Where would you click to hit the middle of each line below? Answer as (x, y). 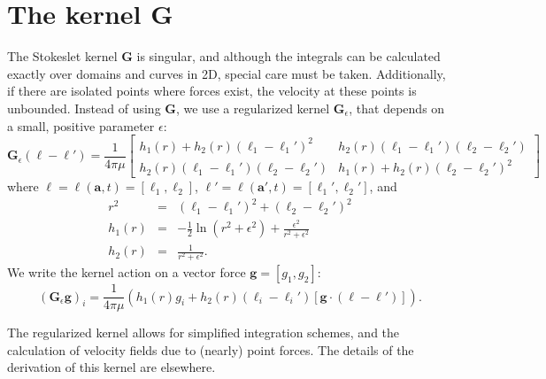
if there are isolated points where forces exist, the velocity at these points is (212, 91)
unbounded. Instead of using (84, 108)
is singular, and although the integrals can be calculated (288, 56)
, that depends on (397, 108)
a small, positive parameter (81, 125)
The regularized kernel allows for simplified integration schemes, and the (204, 333)
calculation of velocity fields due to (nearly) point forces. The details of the (211, 349)
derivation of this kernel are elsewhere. (112, 367)
